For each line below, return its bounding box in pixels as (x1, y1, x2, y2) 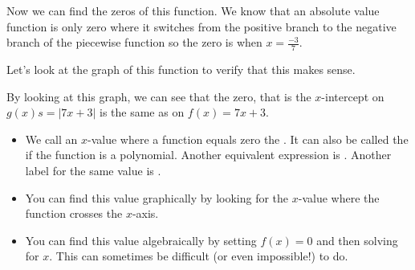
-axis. (132, 205, 159, 222)
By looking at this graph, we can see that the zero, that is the (6, 88, 311, 104)
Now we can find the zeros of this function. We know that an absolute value (6, 2, 380, 18)
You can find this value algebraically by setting (25, 231, 257, 248)
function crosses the (25, 205, 123, 222)
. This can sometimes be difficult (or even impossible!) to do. (49, 247, 348, 264)
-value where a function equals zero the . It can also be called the (87, 130, 409, 147)
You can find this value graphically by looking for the (25, 189, 289, 206)
